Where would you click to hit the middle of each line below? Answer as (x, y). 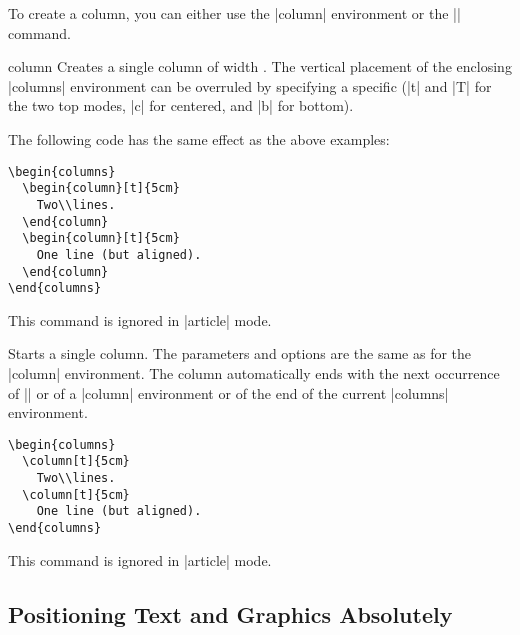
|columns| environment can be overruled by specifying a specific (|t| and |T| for (250, 85)
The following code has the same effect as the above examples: (199, 138)
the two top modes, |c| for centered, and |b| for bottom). (181, 105)
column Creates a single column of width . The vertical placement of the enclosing (260, 66)
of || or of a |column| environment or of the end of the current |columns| (228, 392)
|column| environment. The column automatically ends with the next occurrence (254, 373)
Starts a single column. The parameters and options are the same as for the (240, 353)
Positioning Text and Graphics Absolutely (230, 613)
